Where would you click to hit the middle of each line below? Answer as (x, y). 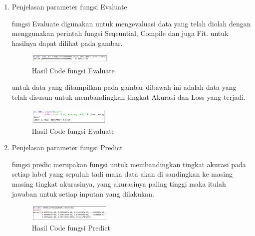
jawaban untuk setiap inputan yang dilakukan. (83, 193)
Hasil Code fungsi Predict (71, 228)
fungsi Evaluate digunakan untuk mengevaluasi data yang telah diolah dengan (131, 23)
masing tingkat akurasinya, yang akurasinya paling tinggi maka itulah (119, 183)
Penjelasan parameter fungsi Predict (67, 147)
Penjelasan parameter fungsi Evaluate (69, 6)
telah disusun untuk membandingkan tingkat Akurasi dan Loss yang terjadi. (128, 97)
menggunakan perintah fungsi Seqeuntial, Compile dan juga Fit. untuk (120, 33)
